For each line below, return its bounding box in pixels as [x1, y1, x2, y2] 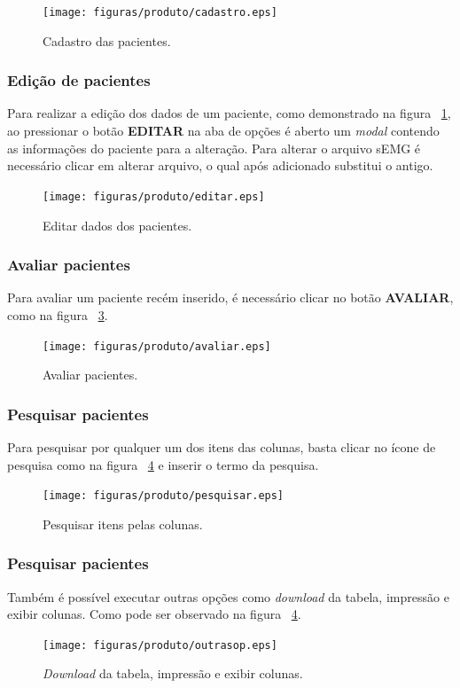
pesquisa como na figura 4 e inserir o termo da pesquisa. [7, 455, 319, 473]
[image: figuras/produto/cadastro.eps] [43, 6, 277, 19]
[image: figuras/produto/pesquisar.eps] [43, 489, 285, 503]
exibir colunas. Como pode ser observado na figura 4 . [7, 605, 301, 623]
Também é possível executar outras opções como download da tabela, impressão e [7, 587, 449, 606]
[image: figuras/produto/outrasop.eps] [43, 638, 277, 652]
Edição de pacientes [7, 69, 151, 91]
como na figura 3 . [7, 305, 108, 324]
